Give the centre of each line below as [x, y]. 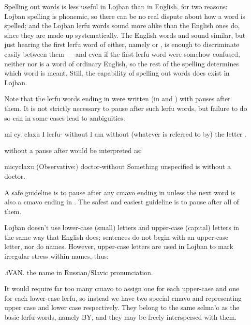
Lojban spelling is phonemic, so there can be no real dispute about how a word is [125, 16]
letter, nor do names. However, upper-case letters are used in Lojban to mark [119, 246]
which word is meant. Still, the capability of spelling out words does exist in [117, 73]
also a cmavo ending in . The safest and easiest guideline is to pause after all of [122, 202]
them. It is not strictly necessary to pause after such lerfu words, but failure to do [126, 108]
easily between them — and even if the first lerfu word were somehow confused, [122, 54]
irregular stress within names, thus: [57, 256]
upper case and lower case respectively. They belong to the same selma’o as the [122, 307]
